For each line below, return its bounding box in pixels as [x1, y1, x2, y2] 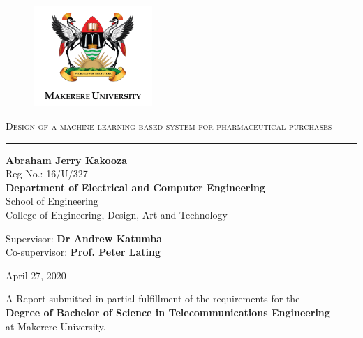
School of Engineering [6, 193, 98, 208]
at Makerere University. [6, 318, 106, 333]
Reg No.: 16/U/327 [6, 166, 88, 181]
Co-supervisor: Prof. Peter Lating [6, 244, 161, 259]
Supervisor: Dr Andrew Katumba [6, 230, 163, 245]
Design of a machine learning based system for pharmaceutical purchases [6, 119, 332, 133]
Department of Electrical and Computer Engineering [6, 179, 265, 194]
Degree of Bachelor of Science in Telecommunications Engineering [6, 304, 330, 319]
